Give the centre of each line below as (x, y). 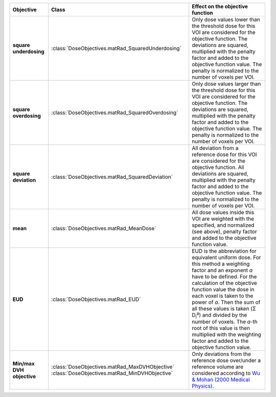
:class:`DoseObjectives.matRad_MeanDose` (104, 228)
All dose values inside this (223, 212)
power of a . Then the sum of (226, 302)
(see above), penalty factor (225, 231)
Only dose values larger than (226, 84)
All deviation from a (215, 148)
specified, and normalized (223, 225)
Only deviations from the (222, 354)
